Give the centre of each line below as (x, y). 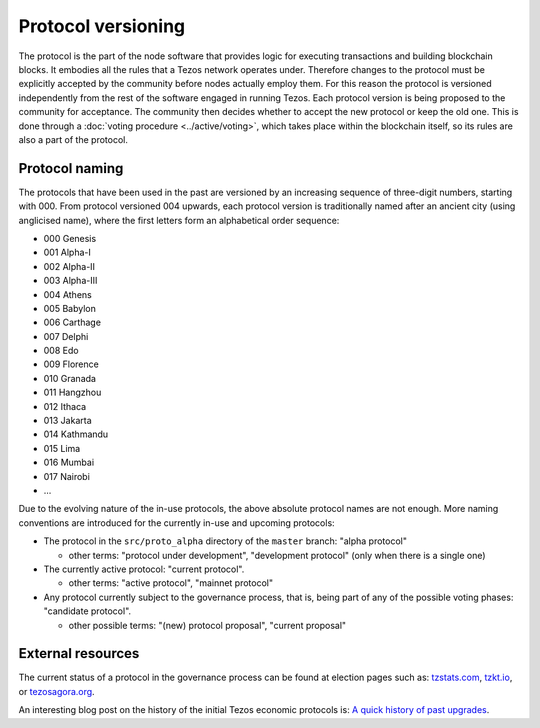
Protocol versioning (101, 26)
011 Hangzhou (72, 392)
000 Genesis (70, 238)
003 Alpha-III (70, 281)
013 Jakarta (67, 421)
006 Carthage (72, 322)
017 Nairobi (66, 476)
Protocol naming (71, 168)
